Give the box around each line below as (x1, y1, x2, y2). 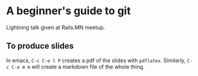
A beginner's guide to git (6, 4, 131, 18)
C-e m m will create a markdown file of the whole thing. (11, 63, 145, 70)
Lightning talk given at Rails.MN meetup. (6, 24, 105, 31)
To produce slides (6, 41, 74, 51)
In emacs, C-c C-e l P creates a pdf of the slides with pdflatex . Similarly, (6, 56, 186, 64)
